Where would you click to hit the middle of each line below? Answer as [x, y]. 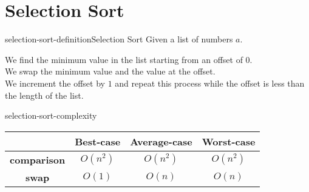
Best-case [98, 141]
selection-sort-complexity [51, 115]
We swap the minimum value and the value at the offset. [110, 71]
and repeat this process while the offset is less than [210, 83]
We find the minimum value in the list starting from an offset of [124, 59]
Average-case [161, 141]
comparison [38, 159]
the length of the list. [44, 95]
